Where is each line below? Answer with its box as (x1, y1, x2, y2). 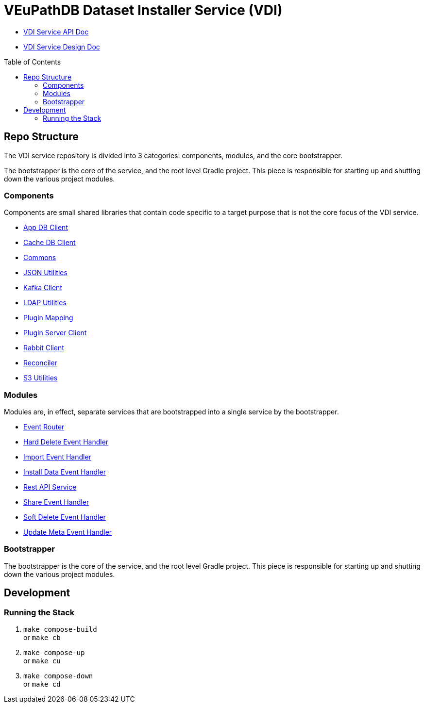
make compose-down (23, 672, 93, 680)
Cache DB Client (23, 238, 76, 247)
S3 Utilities (23, 374, 58, 382)
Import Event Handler (23, 453, 91, 461)
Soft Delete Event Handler (23, 513, 106, 522)
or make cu (23, 657, 61, 665)
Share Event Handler (23, 498, 89, 507)
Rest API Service (23, 483, 77, 492)
